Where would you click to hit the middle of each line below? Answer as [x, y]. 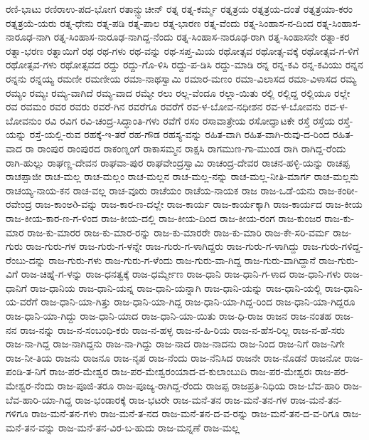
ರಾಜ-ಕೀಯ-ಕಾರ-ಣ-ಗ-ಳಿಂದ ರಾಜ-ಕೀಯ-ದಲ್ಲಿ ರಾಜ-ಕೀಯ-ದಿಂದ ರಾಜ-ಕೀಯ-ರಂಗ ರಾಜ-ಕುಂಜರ [164, 218]
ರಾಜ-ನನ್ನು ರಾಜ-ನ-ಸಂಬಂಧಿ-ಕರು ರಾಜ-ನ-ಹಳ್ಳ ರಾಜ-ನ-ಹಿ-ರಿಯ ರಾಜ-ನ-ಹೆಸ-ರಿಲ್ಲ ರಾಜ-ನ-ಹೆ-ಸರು [182, 329]
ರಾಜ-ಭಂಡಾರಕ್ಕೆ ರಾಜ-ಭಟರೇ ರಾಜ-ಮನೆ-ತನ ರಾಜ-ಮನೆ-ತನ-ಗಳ [181, 399]
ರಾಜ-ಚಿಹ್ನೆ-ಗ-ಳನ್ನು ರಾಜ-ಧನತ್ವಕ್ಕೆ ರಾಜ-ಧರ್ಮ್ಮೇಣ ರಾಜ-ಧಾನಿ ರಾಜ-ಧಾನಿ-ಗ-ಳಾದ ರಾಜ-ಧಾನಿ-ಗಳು [181, 274]
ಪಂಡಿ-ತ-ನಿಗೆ [26, 371]
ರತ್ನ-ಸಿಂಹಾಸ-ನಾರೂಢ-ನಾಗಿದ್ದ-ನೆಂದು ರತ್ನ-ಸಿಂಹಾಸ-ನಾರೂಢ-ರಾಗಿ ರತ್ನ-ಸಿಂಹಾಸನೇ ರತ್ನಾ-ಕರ [202, 37]
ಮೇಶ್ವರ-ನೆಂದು [30, 386]
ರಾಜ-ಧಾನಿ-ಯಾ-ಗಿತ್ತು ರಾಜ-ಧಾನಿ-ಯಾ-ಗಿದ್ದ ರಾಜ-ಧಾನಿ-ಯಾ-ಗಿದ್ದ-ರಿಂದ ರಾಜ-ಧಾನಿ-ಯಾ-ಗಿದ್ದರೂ [198, 302]
